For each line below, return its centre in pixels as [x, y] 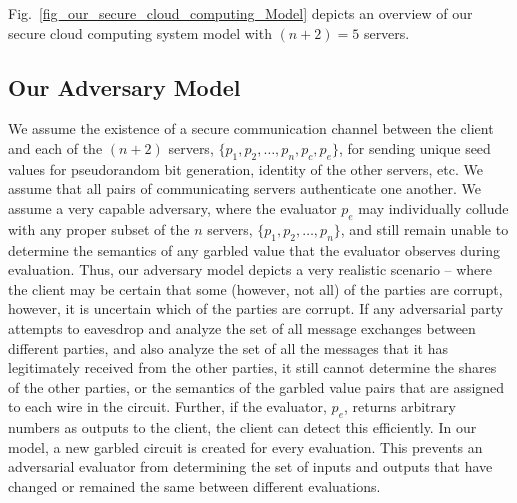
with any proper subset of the [99, 228]
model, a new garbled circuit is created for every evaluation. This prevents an [245, 446]
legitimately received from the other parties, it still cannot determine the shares [252, 367]
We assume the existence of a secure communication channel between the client [251, 128]
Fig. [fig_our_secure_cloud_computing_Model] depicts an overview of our [240, 13]
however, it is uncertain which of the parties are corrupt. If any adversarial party [256, 308]
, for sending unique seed [415, 147]
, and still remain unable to [424, 228]
